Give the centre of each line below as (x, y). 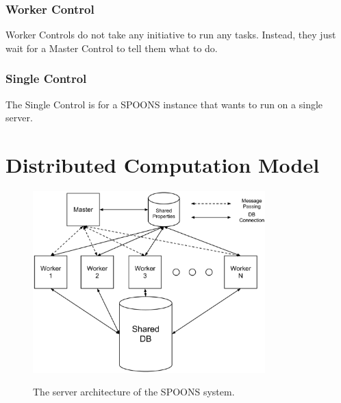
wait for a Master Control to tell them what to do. (112, 48)
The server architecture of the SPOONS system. (134, 392)
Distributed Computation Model (163, 164)
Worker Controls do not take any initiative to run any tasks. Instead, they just (171, 35)
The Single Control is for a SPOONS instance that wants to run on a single (164, 104)
